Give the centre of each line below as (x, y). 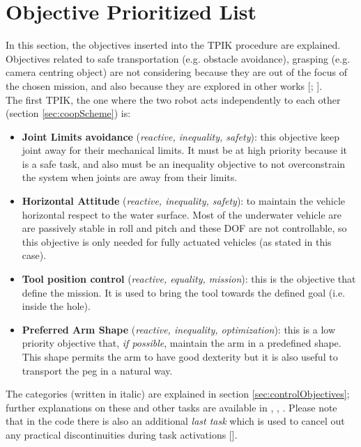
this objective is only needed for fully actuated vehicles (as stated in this (177, 241)
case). (34, 255)
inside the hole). (56, 306)
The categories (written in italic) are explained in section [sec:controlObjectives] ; (178, 394)
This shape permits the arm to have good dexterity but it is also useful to (180, 356)
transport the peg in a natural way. (97, 370)
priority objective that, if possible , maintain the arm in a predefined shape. (182, 343)
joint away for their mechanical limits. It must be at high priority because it (185, 150)
